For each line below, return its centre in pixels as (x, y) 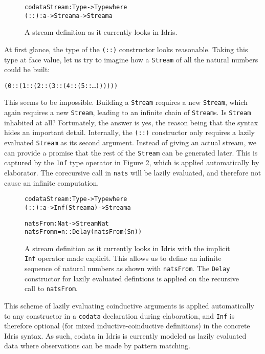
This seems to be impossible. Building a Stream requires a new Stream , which (126, 102)
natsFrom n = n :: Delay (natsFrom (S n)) (83, 232)
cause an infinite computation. (52, 182)
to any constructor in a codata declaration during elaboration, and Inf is (119, 315)
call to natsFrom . (51, 288)
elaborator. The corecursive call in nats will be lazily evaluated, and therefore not (133, 172)
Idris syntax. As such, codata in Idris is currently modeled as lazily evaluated (125, 335)
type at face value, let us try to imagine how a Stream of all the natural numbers (131, 59)
